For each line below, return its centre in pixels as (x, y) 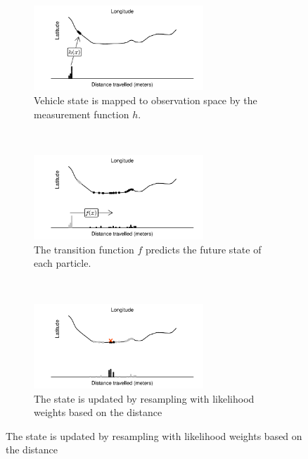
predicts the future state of (204, 249)
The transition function (84, 249)
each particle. (63, 263)
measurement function (82, 114)
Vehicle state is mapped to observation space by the (146, 100)
